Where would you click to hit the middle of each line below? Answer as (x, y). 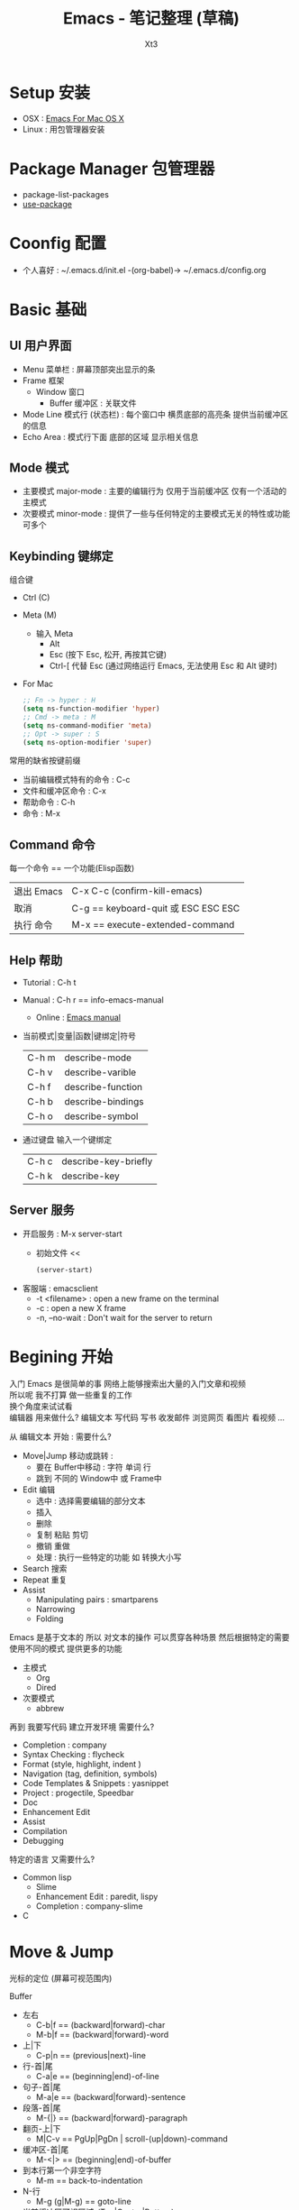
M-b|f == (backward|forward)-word (102, 2034)
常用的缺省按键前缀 (45, 761)
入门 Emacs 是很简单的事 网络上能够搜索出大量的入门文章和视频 (127, 1383)
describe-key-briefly (107, 1161)
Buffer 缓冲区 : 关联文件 (93, 403)
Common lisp (47, 1877)
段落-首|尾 (41, 2107)
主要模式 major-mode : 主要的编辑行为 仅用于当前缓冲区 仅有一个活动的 (154, 491)
